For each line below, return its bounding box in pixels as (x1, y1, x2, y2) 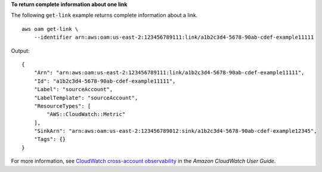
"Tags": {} (33, 136, 66, 143)
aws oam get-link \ (21, 26, 79, 32)
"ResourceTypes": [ (33, 102, 91, 110)
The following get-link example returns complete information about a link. (11, 12, 198, 19)
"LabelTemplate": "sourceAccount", (33, 94, 138, 101)
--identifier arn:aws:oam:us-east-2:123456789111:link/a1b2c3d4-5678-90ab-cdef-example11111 (33, 34, 314, 41)
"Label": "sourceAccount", (33, 86, 113, 93)
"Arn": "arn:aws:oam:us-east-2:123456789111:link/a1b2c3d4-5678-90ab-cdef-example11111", (33, 69, 305, 76)
